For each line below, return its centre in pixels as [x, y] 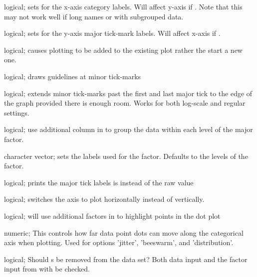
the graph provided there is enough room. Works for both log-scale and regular [125, 103]
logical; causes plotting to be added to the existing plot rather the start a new [123, 50]
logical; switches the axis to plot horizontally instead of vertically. [104, 199]
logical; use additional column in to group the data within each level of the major [128, 129]
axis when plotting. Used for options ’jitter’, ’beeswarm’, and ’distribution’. [119, 242]
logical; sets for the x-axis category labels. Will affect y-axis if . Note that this [123, 6]
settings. [17, 112]
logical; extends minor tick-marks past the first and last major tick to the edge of [128, 93]
